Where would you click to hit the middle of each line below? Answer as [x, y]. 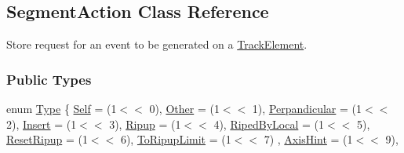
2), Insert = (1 [42, 124]
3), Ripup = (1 [145, 124]
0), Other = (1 [184, 109]
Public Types [49, 79]
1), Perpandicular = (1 [307, 109]
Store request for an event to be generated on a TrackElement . [157, 44]
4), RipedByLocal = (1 [269, 124]
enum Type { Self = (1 [62, 109]
